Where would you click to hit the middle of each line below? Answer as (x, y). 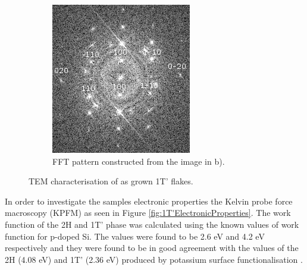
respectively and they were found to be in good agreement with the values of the (152, 248)
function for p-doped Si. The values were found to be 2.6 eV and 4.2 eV (135, 236)
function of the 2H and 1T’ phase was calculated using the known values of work (152, 224)
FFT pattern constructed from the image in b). (139, 161)
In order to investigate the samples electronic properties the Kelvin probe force (149, 201)
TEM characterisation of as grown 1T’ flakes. (111, 181)
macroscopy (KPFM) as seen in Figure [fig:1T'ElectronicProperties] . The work (148, 213)
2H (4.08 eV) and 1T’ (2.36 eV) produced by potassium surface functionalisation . (154, 259)
